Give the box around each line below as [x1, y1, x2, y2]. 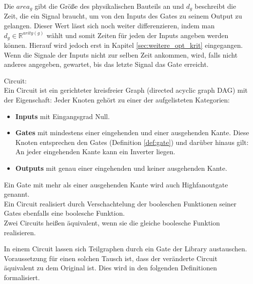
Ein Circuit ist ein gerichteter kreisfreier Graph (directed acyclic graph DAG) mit [4, 85, 248, 95]
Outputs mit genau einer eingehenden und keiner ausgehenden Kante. [15, 163, 227, 173]
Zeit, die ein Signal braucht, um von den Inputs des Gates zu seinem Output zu [4, 11, 242, 21]
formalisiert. [4, 272, 40, 282]
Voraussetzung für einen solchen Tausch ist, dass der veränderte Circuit [4, 253, 217, 263]
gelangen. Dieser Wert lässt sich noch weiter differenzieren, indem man [4, 20, 215, 31]
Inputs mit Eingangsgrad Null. [15, 111, 110, 121]
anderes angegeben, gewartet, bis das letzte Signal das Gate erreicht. [4, 59, 209, 69]
